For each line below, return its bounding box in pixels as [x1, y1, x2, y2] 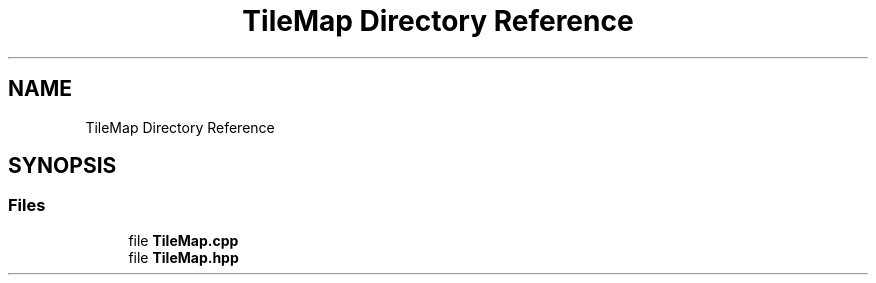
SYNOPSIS [8, 153, 117, 179]
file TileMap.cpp [128, 231, 239, 249]
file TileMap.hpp [128, 248, 239, 266]
